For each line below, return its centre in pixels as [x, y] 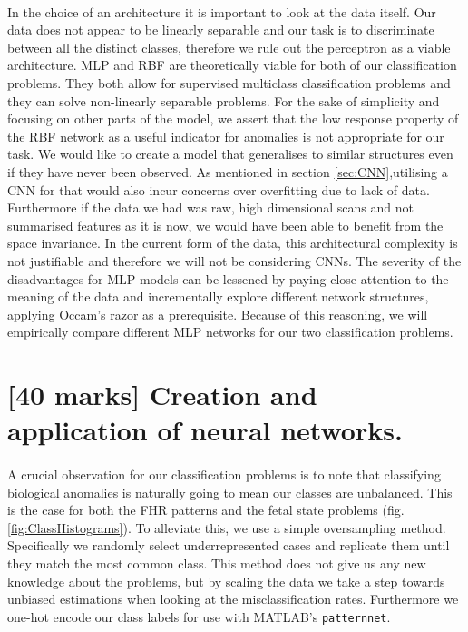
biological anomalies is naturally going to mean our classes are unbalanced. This [230, 492]
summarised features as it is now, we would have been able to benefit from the [225, 225]
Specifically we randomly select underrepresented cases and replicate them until [229, 545]
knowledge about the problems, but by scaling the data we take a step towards [226, 581]
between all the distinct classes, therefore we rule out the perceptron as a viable [229, 47]
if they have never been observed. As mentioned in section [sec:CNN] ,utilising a [228, 171]
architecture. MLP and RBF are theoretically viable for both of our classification [232, 65]
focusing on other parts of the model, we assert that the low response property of [233, 118]
